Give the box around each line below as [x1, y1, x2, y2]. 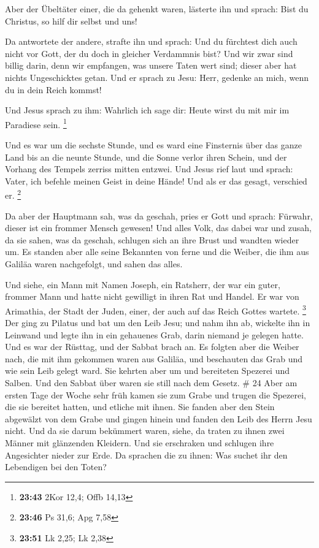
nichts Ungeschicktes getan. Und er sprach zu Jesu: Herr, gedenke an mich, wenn [5, 70, 309, 83]
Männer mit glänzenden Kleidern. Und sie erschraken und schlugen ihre [5, 436, 274, 449]
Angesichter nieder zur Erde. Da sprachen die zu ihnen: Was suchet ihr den [5, 448, 288, 461]
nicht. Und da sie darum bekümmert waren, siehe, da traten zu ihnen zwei [5, 424, 285, 437]
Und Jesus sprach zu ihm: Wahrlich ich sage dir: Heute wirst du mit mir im [5, 104, 290, 116]
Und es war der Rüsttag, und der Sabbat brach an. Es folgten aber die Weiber [5, 340, 299, 353]
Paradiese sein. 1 [5, 116, 67, 131]
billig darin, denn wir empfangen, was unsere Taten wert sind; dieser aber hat [5, 59, 297, 72]
